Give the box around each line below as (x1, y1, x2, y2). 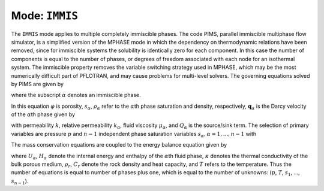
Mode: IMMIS (11, 9, 78, 22)
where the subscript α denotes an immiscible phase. (11, 92, 141, 99)
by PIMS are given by (11, 80, 64, 87)
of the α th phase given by (11, 111, 75, 118)
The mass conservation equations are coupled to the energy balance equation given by (11, 141, 227, 148)
